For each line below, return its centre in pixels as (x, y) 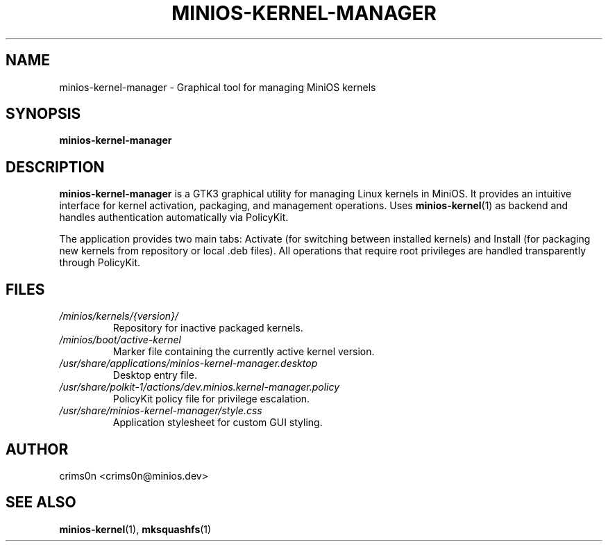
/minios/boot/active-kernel (120, 340)
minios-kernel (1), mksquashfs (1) (135, 529)
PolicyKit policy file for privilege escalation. (211, 399)
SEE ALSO (41, 503)
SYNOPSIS (43, 114)
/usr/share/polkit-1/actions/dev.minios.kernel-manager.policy (200, 387)
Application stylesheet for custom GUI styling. (218, 423)
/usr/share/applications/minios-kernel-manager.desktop (188, 364)
